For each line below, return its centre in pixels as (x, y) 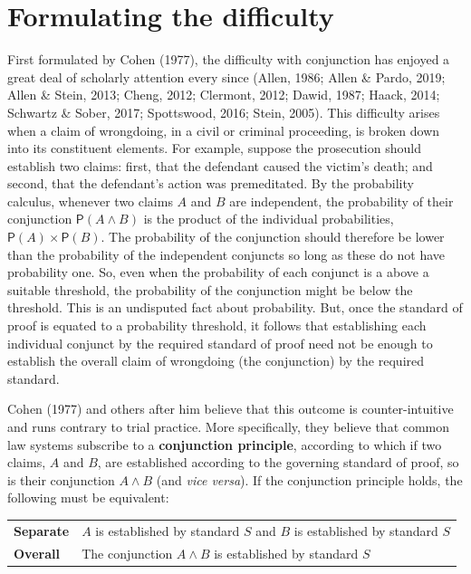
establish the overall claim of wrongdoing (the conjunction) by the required (216, 361)
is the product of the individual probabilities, (269, 219)
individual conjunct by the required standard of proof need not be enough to (220, 343)
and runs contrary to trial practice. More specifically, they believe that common (229, 426)
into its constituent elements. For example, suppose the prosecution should (214, 148)
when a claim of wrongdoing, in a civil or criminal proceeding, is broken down (224, 130)
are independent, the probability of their (341, 201)
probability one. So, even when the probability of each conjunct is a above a (218, 272)
